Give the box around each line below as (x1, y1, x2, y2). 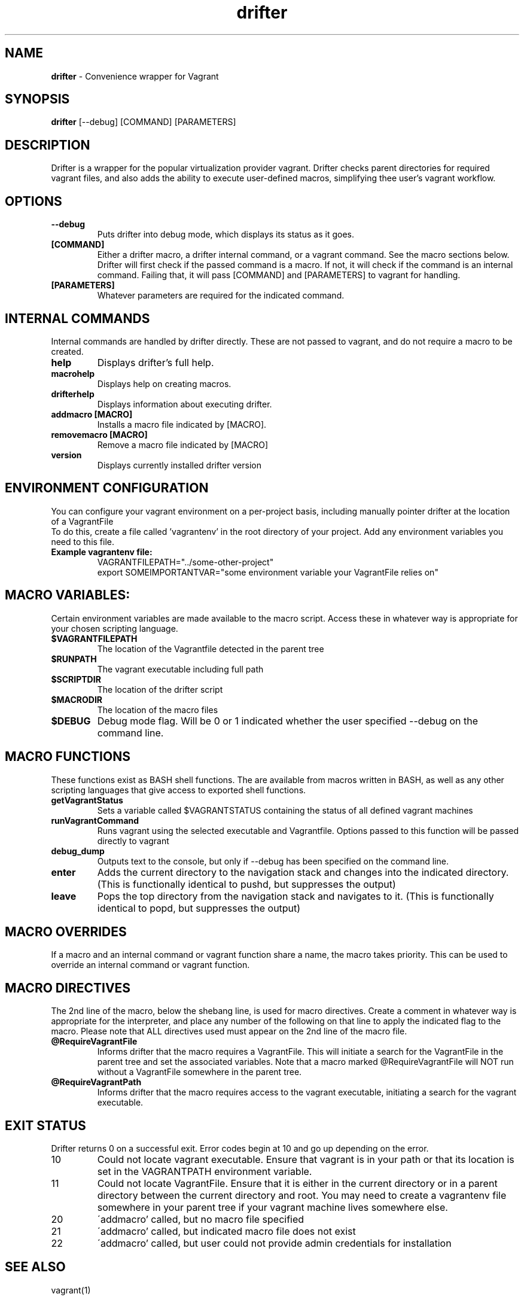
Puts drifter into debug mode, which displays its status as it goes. (97, 229, 354, 240)
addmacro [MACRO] (51, 409, 133, 419)
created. (51, 346, 84, 357)
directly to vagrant (97, 835, 169, 846)
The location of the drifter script (97, 684, 223, 695)
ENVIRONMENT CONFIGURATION (5, 480, 209, 496)
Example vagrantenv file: (51, 546, 153, 557)
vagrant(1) (51, 1284, 91, 1295)
